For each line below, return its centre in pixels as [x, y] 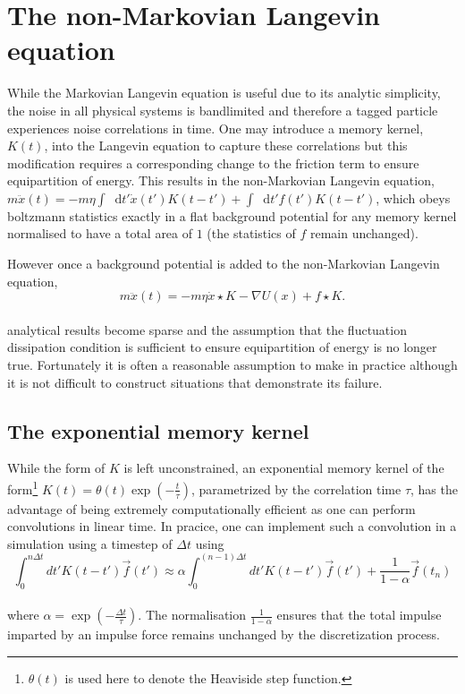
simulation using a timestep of [90, 543]
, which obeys [413, 197]
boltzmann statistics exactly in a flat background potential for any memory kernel [232, 215]
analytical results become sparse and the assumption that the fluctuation [207, 329]
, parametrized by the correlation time [296, 488]
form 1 [23, 488]
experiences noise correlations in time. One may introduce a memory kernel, [216, 128]
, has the [434, 488]
